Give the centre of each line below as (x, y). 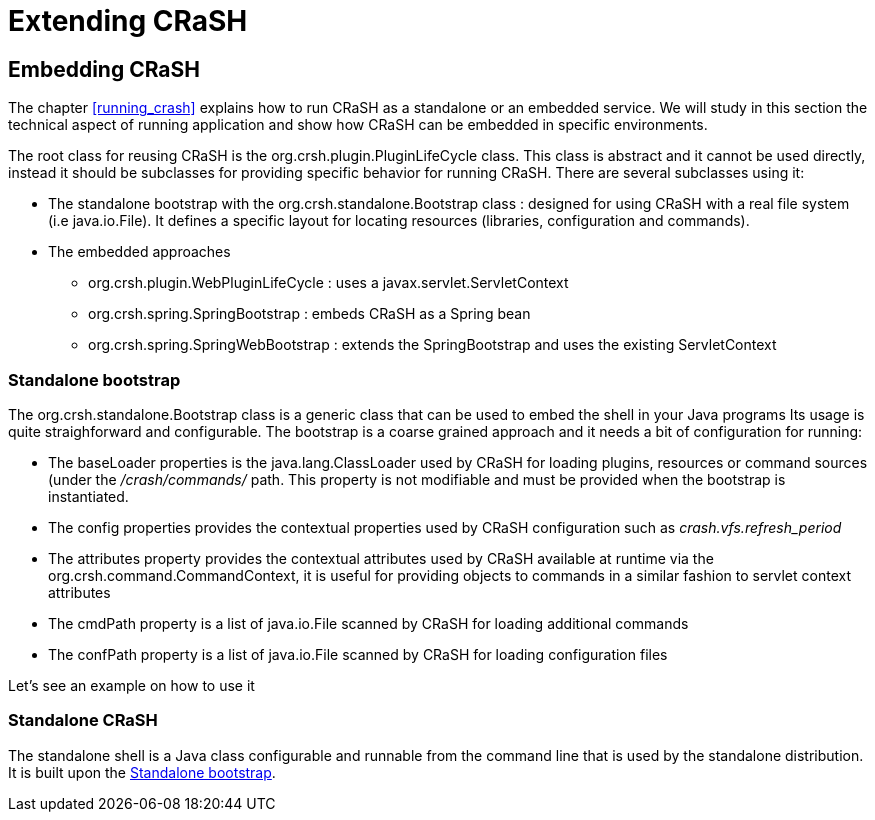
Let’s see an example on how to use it (131, 685)
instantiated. (88, 496)
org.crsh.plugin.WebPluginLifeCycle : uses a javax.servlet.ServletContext (328, 283)
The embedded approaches (139, 252)
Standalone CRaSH (83, 720)
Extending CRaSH (128, 21)
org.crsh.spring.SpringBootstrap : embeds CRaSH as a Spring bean (309, 314)
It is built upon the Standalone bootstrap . (142, 772)
